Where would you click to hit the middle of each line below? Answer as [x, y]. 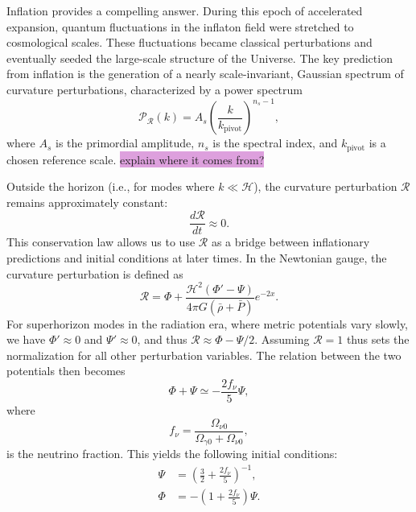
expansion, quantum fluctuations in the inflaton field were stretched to [180, 26]
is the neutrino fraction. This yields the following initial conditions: [172, 454]
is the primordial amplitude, [125, 143]
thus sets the [378, 339]
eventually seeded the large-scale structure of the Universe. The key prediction [200, 58]
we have [26, 339]
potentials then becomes [66, 371]
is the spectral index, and [275, 143]
